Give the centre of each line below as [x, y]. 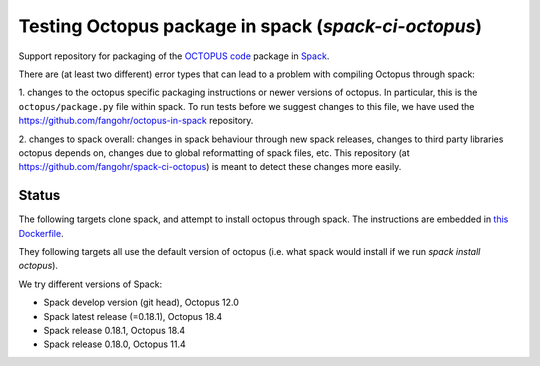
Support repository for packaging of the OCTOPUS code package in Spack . [174, 56]
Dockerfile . [41, 233]
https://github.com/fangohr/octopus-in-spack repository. [136, 121]
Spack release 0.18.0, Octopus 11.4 [115, 344]
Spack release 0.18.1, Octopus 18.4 [114, 330]
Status [39, 195]
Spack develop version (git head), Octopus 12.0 [141, 302]
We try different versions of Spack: [90, 284]
